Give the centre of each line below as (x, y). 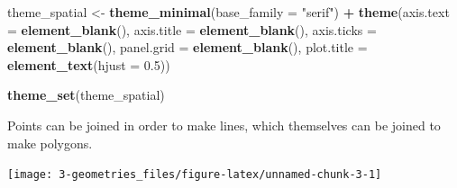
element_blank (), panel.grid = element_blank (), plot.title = (187, 47)
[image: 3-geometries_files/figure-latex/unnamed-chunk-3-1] (195, 175)
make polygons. (50, 143)
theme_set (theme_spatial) (86, 95)
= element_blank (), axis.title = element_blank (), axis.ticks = (192, 29)
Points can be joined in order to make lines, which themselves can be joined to (224, 125)
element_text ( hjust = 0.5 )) (89, 64)
